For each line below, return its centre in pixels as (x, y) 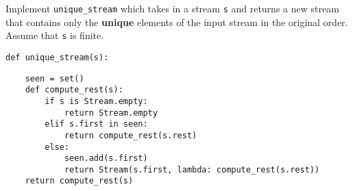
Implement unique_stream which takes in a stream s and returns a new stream (172, 8)
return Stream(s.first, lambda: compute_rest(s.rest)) (192, 169)
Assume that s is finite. (55, 35)
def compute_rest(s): (74, 90)
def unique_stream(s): (57, 57)
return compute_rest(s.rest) (131, 135)
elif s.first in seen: (96, 124)
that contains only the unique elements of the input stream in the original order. (177, 22)
